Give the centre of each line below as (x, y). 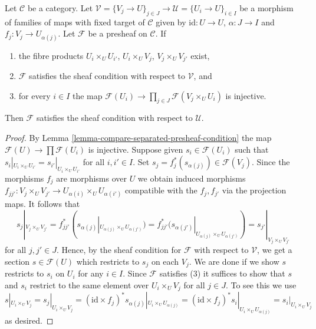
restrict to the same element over (89, 284)
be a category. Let (60, 8)
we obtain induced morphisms (192, 178)
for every (34, 95)
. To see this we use (261, 284)
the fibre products (51, 55)
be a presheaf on (118, 33)
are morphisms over (91, 178)
